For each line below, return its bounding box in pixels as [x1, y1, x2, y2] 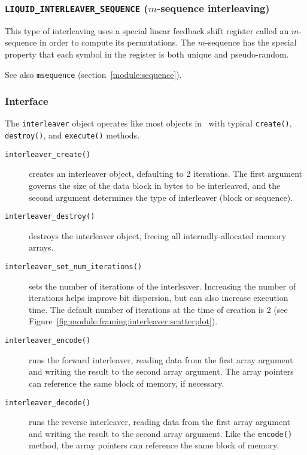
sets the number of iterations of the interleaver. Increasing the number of [29, 279, 296, 292]
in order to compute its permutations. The [39, 36, 196, 49]
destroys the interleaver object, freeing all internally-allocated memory [29, 229, 287, 242]
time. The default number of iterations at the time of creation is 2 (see [29, 303, 288, 315]
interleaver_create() [5, 150, 91, 159]
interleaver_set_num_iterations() [5, 263, 142, 272]
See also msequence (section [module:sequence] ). [5, 68, 182, 80]
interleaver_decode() [5, 398, 91, 407]
